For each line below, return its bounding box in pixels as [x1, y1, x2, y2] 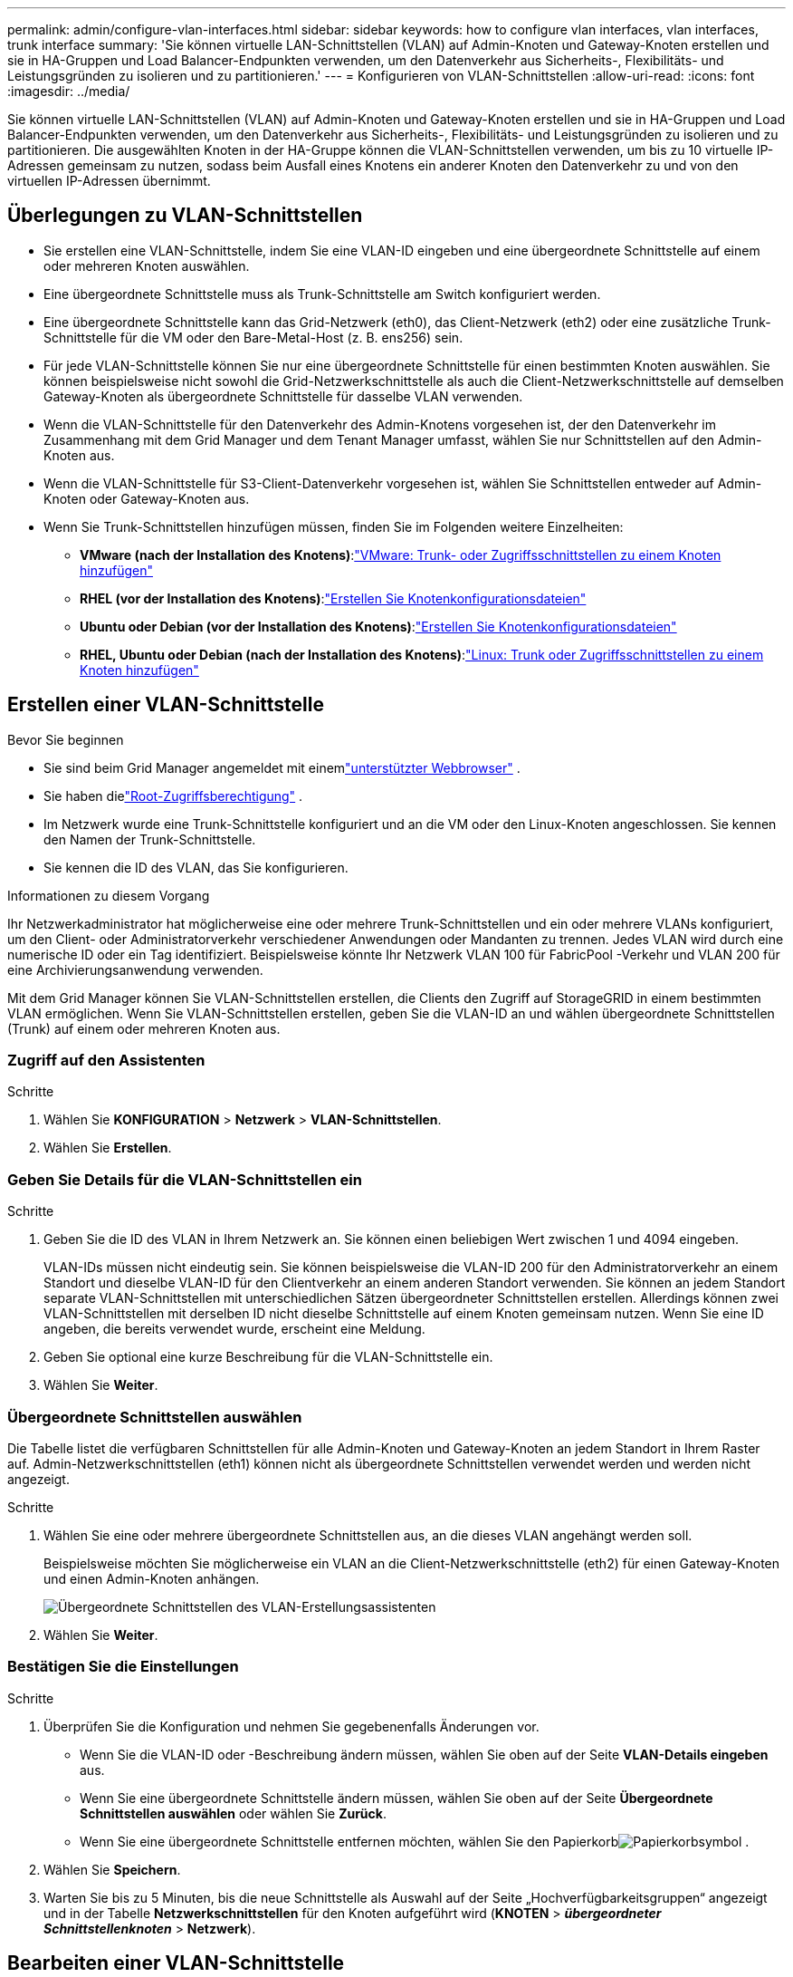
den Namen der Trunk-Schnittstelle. [43, 831, 256, 847]
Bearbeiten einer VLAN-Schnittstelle [7, 1952, 345, 1975]
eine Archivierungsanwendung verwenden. [7, 961, 263, 978]
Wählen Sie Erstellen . [43, 1140, 172, 1156]
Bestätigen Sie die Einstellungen [7, 1657, 239, 1676]
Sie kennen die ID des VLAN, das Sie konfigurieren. [43, 859, 349, 875]
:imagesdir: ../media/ [7, 83, 130, 99]
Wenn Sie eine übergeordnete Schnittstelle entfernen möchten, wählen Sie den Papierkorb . [80, 1833, 750, 1849]
